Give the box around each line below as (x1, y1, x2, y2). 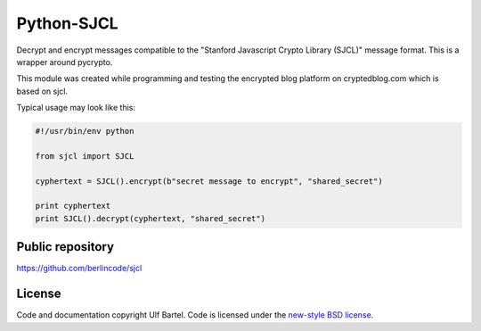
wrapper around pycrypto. (16, 56, 113, 67)
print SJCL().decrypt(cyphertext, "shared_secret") (35, 213, 266, 223)
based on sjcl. (16, 86, 69, 96)
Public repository (16, 239, 115, 254)
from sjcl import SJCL (35, 151, 135, 161)
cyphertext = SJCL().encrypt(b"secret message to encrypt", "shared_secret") (35, 176, 383, 186)
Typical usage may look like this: (16, 103, 135, 113)
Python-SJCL (16, 13, 119, 33)
